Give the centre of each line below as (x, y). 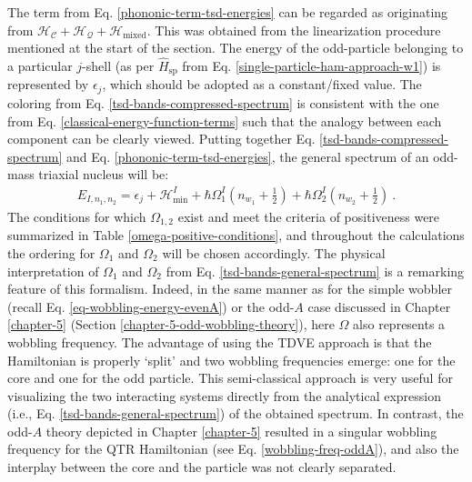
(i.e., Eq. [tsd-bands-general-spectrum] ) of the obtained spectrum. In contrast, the (236, 413)
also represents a (399, 324)
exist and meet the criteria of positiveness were (309, 216)
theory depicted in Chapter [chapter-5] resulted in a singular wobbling (241, 431)
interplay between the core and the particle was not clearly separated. (202, 467)
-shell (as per (118, 65)
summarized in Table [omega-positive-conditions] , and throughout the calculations (236, 235)
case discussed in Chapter (379, 306)
